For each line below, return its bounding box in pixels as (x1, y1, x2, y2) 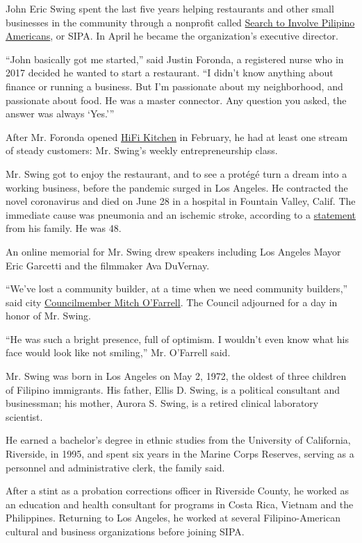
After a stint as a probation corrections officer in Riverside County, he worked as (6, 483, 349, 498)
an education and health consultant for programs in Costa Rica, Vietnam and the (6, 496, 354, 511)
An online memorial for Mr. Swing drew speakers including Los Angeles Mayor (6, 244, 341, 258)
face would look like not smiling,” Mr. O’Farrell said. (6, 345, 231, 360)
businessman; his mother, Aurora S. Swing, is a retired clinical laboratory (6, 396, 319, 410)
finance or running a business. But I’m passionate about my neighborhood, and (6, 78, 343, 93)
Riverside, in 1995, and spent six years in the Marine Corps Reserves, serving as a (6, 446, 354, 461)
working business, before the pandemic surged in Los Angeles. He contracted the (6, 180, 348, 194)
